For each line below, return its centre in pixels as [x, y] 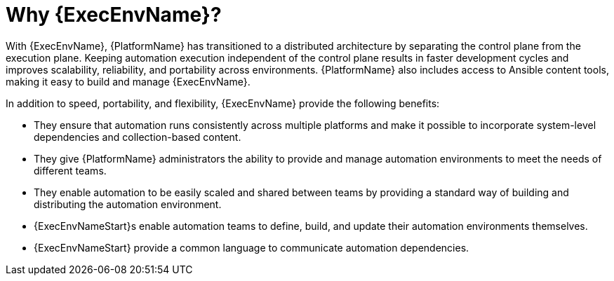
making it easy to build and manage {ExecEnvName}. [128, 81]
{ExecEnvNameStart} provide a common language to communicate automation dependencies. [252, 247]
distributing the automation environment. [128, 204]
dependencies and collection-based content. [138, 137]
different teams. [70, 170]
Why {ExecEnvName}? [114, 15]
